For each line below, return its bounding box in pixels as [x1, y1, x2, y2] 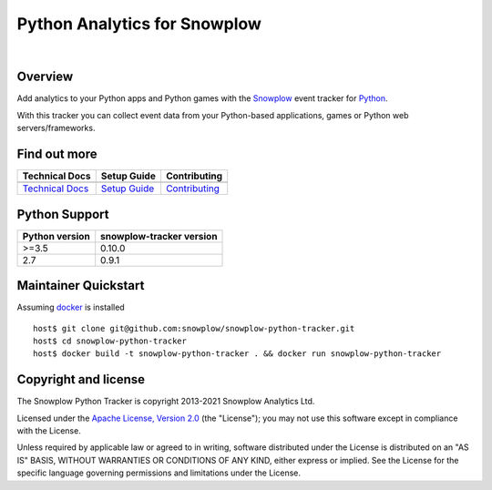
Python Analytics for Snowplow [16, 14, 261, 34]
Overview [16, 69, 74, 85]
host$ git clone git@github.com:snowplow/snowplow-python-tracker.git [33, 323, 355, 333]
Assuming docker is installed [16, 301, 125, 313]
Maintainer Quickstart [16, 278, 145, 293]
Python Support [16, 206, 109, 222]
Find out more [16, 147, 97, 162]
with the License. [16, 425, 81, 436]
